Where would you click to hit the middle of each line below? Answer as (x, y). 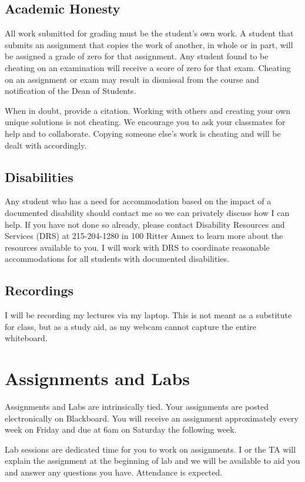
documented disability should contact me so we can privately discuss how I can (147, 212)
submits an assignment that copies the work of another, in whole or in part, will (149, 44)
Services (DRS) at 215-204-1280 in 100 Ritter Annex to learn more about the (144, 236)
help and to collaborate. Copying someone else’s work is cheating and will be (143, 133)
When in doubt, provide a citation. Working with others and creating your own (148, 110)
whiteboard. (26, 338)
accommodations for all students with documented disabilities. (117, 259)
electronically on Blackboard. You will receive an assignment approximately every (152, 418)
